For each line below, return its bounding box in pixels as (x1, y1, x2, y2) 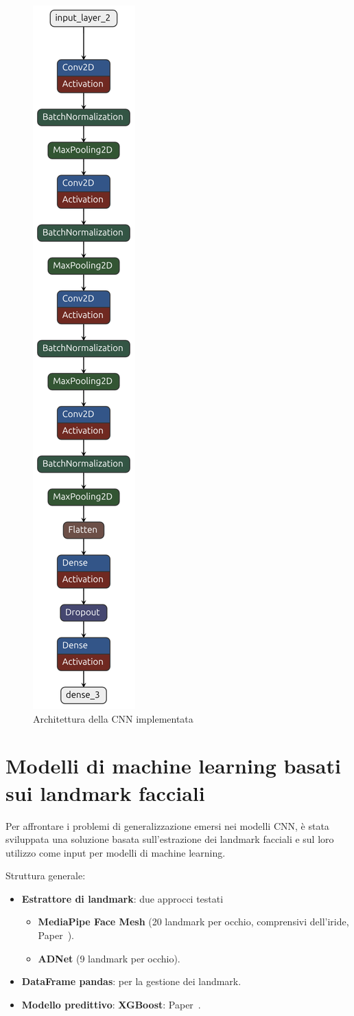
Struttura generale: (5, 868, 86, 883)
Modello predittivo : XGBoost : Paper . (21, 997, 201, 1011)
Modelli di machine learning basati (5, 752, 341, 780)
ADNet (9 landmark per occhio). (38, 951, 180, 965)
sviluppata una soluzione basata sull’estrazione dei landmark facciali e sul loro (5, 832, 334, 846)
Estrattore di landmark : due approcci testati (21, 891, 224, 905)
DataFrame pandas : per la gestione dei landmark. (21, 974, 241, 989)
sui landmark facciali (5, 778, 205, 806)
